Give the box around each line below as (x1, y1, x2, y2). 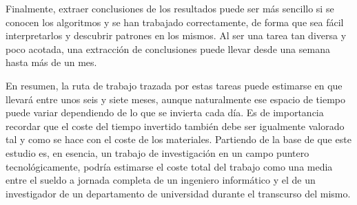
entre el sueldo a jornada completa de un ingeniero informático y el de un (6, 173, 316, 187)
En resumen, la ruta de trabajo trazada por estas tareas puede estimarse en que (6, 78, 343, 92)
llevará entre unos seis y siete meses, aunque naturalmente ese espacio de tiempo (6, 91, 345, 106)
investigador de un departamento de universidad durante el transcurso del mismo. (6, 186, 351, 200)
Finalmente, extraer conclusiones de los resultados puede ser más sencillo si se (6, 1, 334, 15)
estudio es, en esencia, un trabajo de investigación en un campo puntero (6, 145, 309, 160)
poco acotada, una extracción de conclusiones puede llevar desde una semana (6, 41, 330, 56)
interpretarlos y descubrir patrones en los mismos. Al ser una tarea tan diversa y (6, 28, 347, 43)
